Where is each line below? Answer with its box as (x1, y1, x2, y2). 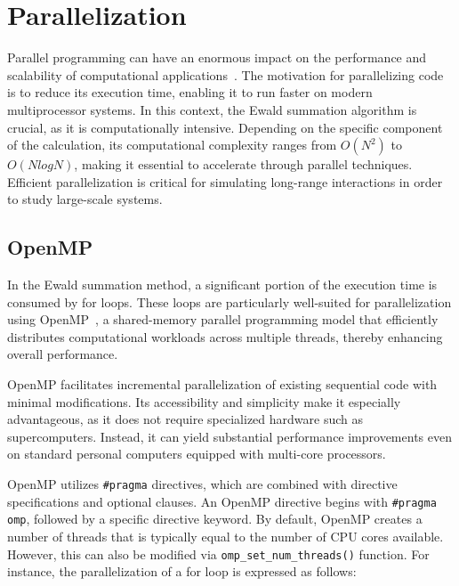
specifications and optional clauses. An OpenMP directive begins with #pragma (7, 492, 437, 510)
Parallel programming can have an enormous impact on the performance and (7, 48, 427, 67)
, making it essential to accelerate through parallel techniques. (74, 155, 413, 174)
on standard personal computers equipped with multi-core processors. (7, 444, 386, 463)
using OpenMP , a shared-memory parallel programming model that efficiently (7, 310, 439, 329)
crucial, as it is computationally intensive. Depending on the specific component (7, 118, 443, 136)
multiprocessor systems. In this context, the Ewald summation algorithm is (7, 100, 417, 118)
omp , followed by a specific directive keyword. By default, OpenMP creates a (7, 509, 423, 528)
